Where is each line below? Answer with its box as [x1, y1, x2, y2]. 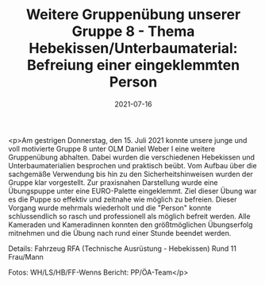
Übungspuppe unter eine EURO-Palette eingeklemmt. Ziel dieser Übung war [8, 186, 257, 195]
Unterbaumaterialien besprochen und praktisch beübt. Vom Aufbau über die [8, 160, 257, 170]
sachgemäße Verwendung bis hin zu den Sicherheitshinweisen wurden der [8, 169, 254, 179]
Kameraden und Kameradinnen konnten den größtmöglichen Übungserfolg [8, 220, 253, 229]
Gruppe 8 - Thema [71, 22, 195, 40]
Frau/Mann [8, 252, 44, 261]
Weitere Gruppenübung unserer [25, 6, 241, 24]
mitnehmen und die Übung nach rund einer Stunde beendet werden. [8, 228, 232, 237]
